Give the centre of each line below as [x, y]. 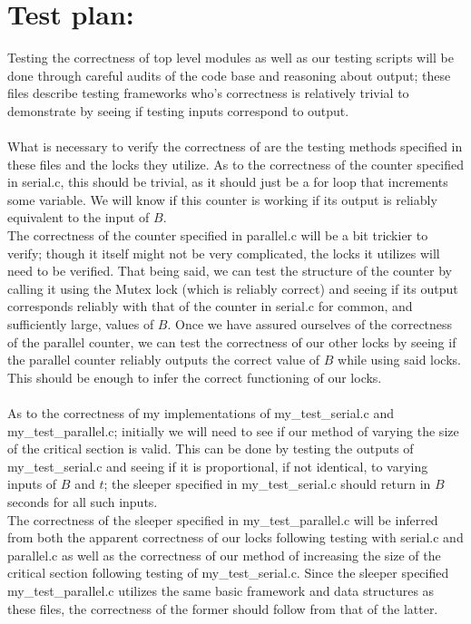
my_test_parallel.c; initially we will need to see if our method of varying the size [233, 430]
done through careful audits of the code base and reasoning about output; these [229, 75]
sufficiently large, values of [81, 324]
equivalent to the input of [78, 217]
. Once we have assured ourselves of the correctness [310, 324]
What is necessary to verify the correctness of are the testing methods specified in [235, 146]
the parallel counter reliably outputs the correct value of [164, 360]
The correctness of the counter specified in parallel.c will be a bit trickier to [218, 235]
